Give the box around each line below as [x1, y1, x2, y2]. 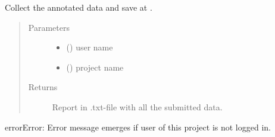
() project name [66, 60, 124, 73]
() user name [66, 41, 113, 53]
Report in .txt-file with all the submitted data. [52, 100, 223, 113]
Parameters [28, 21, 70, 33]
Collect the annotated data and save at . [5, 1, 152, 13]
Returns [28, 81, 58, 93]
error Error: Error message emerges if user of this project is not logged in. [5, 120, 271, 133]
